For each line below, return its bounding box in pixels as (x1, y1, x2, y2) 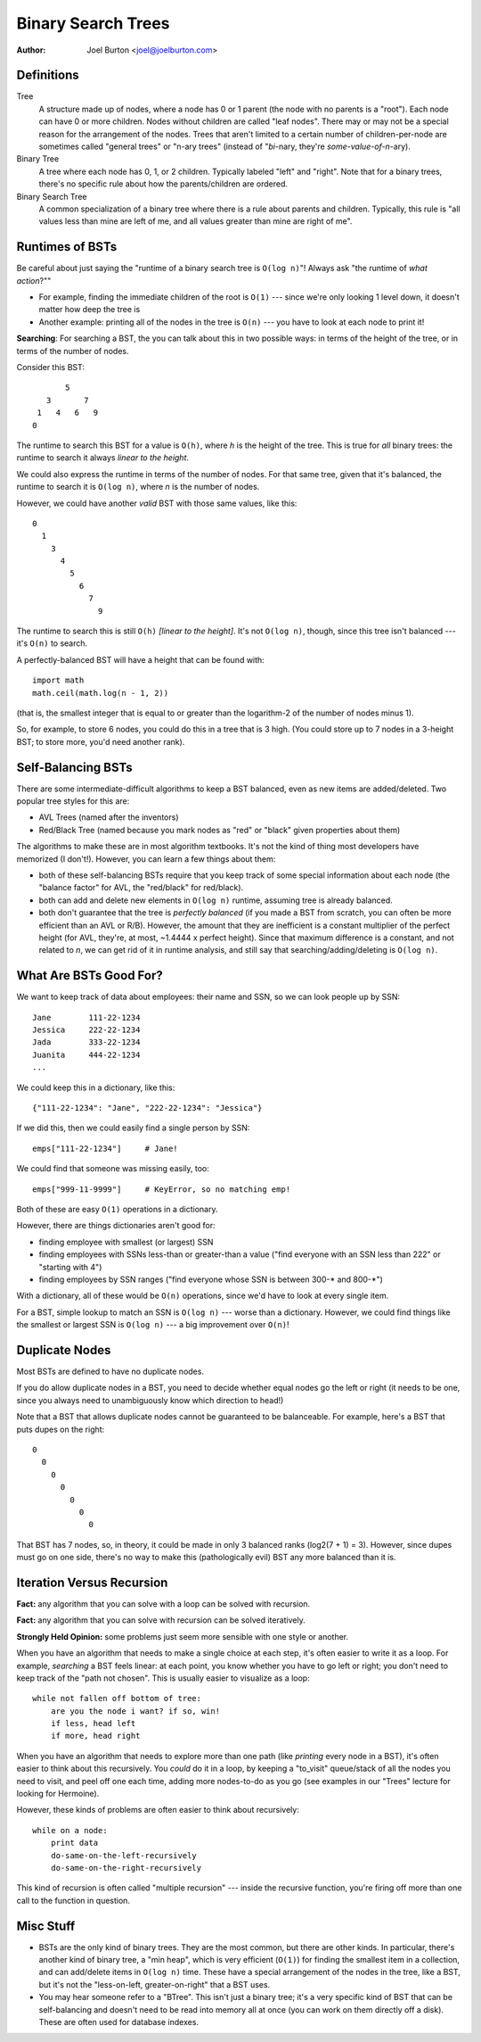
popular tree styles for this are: (16, 796, 130, 806)
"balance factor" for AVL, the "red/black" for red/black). (38, 882, 244, 893)
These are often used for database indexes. (38, 2017, 200, 2028)
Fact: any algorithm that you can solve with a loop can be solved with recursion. (16, 1598, 311, 1609)
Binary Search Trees (16, 13, 170, 33)
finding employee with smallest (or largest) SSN (38, 1236, 214, 1247)
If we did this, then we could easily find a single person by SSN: (16, 1122, 250, 1133)
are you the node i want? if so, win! (50, 1706, 221, 1716)
